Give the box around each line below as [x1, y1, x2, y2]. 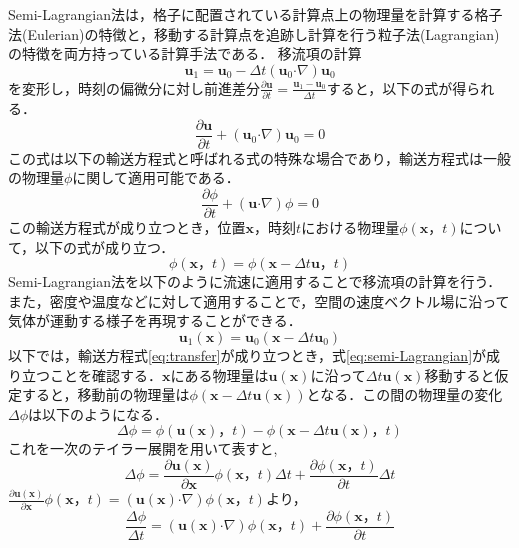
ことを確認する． [49, 364, 162, 385]
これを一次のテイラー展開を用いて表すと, [8, 438, 278, 459]
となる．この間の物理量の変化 [306, 384, 503, 405]
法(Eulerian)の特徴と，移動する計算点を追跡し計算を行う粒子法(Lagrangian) [8, 23, 500, 44]
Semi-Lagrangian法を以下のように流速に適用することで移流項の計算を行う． [8, 271, 502, 292]
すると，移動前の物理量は [21, 384, 190, 405]
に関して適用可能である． [72, 167, 240, 188]
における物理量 [301, 217, 400, 237]
